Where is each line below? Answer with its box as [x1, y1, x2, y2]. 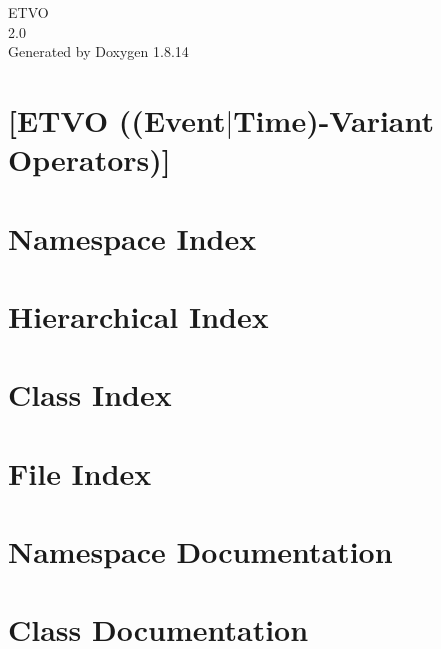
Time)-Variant [233, 99, 435, 140]
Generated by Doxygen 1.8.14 [8, 41, 189, 62]
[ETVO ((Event [8, 99, 226, 140]
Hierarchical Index [8, 295, 269, 336]
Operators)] [8, 139, 171, 180]
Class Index [8, 374, 172, 415]
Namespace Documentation [8, 531, 393, 572]
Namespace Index [8, 217, 257, 258]
